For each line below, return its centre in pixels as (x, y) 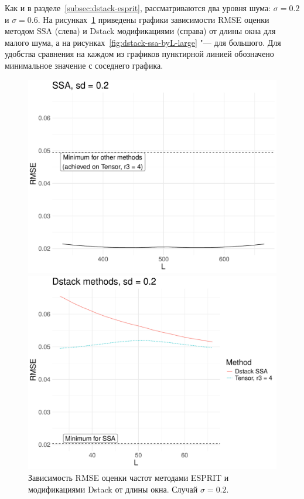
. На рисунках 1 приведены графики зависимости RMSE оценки (153, 19)
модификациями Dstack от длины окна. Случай (113, 489)
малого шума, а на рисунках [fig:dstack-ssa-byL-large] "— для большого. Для (143, 42)
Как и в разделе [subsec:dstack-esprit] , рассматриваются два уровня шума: (138, 8)
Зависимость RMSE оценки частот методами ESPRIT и (129, 477)
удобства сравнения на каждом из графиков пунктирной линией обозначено (139, 54)
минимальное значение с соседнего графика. (84, 65)
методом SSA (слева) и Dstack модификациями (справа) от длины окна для (140, 31)
